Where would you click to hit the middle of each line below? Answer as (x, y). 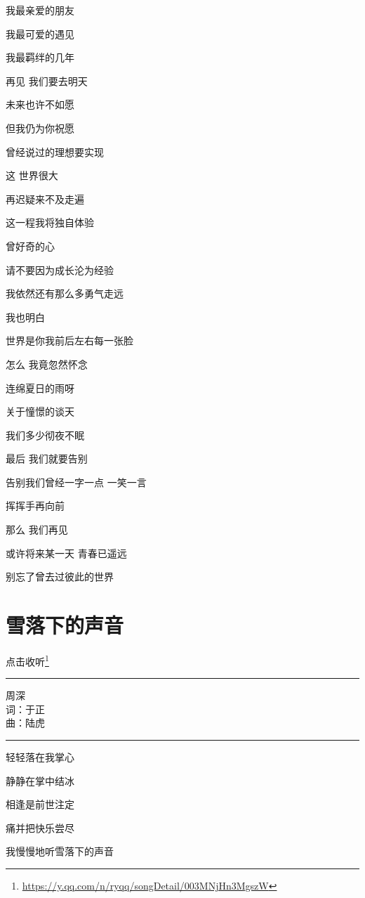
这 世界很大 (32, 175)
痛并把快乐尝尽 (40, 827)
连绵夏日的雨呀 (40, 388)
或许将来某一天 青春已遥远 (66, 553)
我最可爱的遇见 (40, 33)
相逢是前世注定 (40, 804)
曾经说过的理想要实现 (55, 151)
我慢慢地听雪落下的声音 (60, 851)
